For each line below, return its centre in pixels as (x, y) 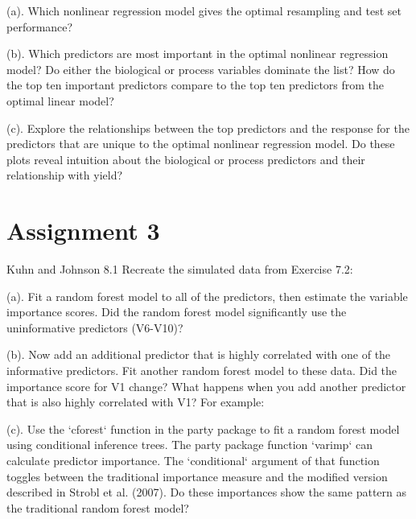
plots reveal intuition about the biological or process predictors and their (186, 159)
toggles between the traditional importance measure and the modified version (197, 476)
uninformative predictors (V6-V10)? (95, 327)
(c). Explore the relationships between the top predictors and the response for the (208, 128)
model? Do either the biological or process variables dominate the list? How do (201, 69)
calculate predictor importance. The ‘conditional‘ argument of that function (193, 460)
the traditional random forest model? (98, 507)
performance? (40, 26)
